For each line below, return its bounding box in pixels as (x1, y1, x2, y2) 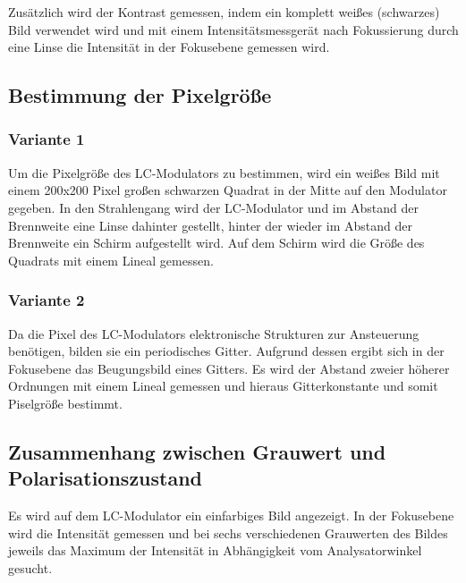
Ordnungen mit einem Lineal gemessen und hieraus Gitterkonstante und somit (8, 376, 438, 395)
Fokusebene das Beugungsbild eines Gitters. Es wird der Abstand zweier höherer (8, 359, 450, 377)
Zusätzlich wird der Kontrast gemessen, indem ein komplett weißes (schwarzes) (8, 3, 440, 21)
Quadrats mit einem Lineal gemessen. (8, 250, 214, 269)
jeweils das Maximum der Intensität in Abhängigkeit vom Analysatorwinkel (8, 541, 422, 560)
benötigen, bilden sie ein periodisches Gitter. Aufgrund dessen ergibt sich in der (8, 342, 445, 360)
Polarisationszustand (8, 464, 203, 492)
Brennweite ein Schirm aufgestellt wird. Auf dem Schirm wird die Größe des (8, 233, 425, 252)
